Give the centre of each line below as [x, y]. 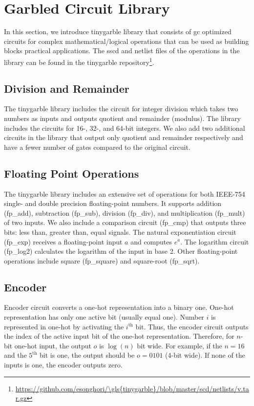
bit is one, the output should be [87, 355]
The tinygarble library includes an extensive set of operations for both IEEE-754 [125, 193]
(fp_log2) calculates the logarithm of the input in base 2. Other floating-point [121, 251]
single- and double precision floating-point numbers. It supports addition [113, 203]
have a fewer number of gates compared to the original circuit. [97, 147]
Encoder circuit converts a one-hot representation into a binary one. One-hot [119, 307]
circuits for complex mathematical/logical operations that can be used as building [127, 41]
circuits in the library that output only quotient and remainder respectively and [124, 137]
